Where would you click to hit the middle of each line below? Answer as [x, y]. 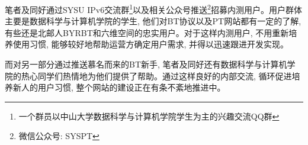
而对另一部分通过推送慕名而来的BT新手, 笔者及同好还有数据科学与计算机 [146, 64]
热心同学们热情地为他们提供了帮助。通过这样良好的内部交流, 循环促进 [156, 75]
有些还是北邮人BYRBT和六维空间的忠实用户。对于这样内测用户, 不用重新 [147, 32]
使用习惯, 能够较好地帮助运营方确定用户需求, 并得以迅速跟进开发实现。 [151, 44]
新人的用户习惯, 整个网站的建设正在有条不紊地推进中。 [119, 87]
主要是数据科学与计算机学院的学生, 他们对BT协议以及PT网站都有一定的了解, [153, 21]
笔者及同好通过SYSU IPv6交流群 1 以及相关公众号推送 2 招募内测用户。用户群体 [153, 9]
